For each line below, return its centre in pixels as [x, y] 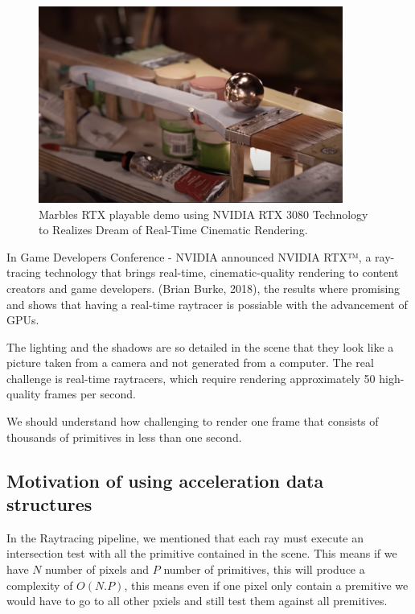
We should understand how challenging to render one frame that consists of [193, 421]
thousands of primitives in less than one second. [124, 437]
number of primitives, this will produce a [264, 569]
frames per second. [90, 394]
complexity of [40, 585]
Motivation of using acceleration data [165, 480]
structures [49, 504]
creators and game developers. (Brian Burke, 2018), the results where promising [203, 288]
